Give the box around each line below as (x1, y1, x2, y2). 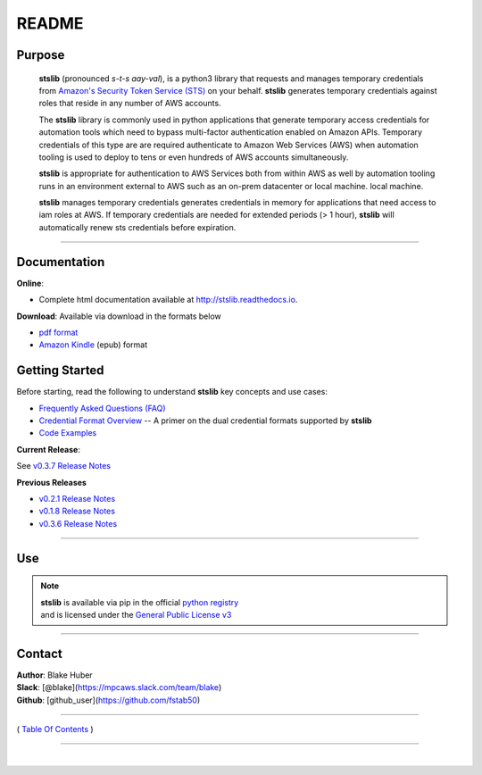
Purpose (16, 47, 65, 62)
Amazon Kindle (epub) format (38, 339, 148, 350)
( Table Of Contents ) (16, 724, 94, 735)
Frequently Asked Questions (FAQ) (38, 403, 166, 413)
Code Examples (38, 428, 97, 438)
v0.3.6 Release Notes (38, 518, 118, 529)
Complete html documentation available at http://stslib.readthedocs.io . (38, 295, 298, 305)
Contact (16, 646, 62, 661)
